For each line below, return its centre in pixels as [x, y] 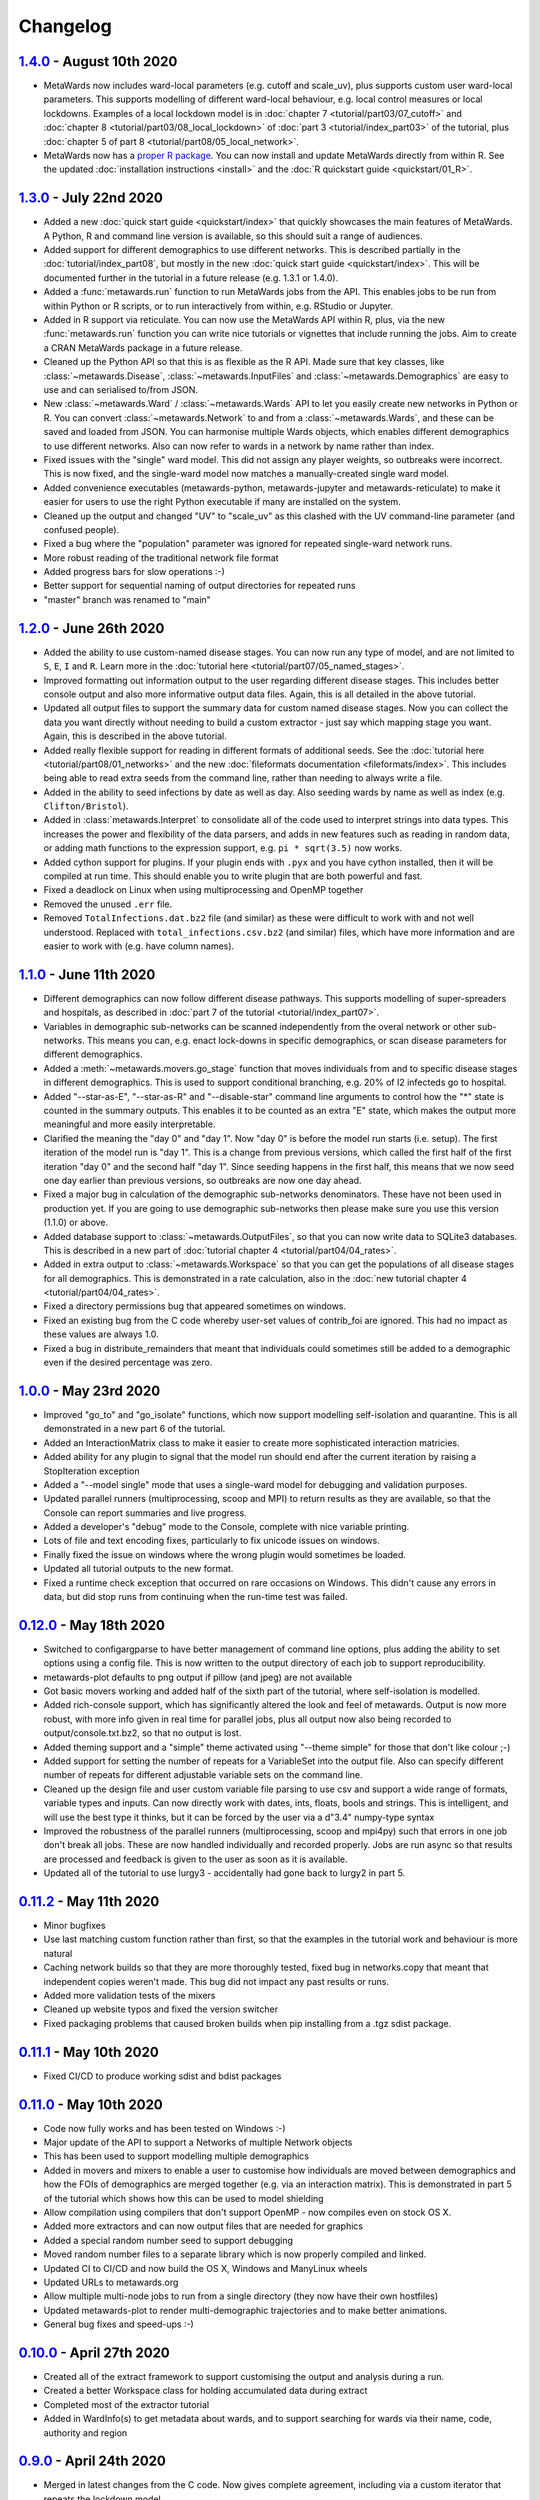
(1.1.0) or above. [76, 1222]
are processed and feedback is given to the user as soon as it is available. [196, 1859]
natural [58, 1953]
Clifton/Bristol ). [86, 806]
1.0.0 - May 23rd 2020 [89, 1390]
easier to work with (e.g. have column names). [139, 946]
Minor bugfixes [74, 1926]
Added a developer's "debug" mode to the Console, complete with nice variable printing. [226, 1527]
